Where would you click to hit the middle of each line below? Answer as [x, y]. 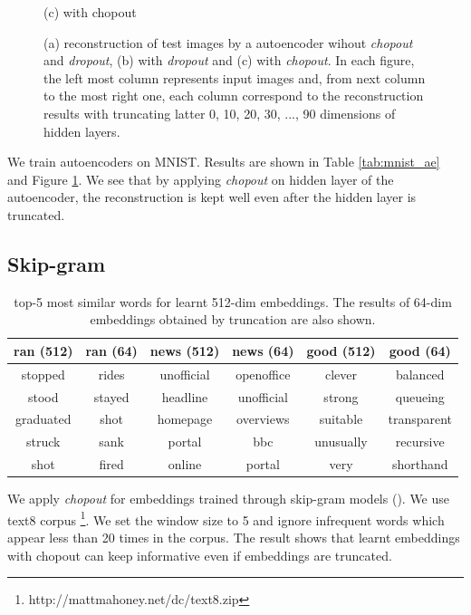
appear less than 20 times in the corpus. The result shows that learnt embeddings [234, 538]
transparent [420, 419]
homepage [185, 419]
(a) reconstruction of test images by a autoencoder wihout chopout [228, 42]
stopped [43, 374]
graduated [43, 419]
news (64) [263, 350]
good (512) [341, 350]
